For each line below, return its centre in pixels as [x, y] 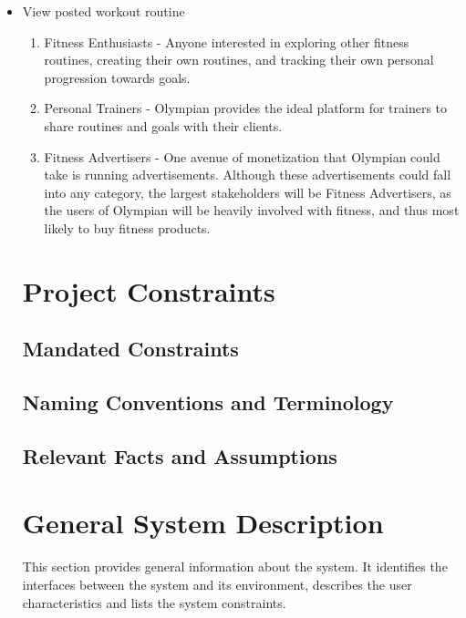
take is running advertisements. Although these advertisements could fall [248, 175]
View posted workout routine [104, 11]
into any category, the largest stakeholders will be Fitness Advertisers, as [248, 192]
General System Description [203, 523]
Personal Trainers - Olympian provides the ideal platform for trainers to [246, 108]
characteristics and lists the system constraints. [154, 602]
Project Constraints [149, 290]
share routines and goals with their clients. [163, 125]
